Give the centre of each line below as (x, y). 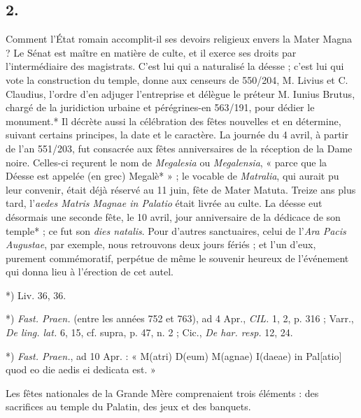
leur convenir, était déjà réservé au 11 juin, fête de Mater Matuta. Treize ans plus (181, 189)
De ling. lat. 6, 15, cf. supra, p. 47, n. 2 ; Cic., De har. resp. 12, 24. (149, 332)
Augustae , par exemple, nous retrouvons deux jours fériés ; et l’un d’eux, (161, 244)
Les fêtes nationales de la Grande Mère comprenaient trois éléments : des (162, 392)
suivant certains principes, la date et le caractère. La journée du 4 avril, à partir (177, 135)
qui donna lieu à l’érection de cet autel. (90, 272)
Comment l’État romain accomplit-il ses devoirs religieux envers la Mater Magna (179, 39)
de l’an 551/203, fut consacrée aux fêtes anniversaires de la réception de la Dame (179, 148)
